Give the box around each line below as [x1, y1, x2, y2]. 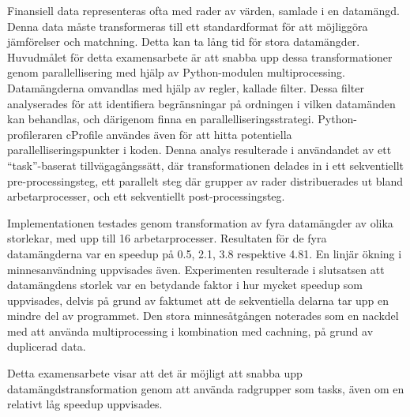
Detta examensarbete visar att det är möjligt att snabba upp [7, 365, 303, 381]
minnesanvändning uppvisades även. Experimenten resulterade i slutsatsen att [7, 261, 385, 277]
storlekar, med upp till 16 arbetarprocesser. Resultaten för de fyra [7, 230, 327, 246]
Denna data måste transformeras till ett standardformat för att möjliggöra [7, 17, 368, 34]
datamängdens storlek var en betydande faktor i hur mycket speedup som [7, 276, 363, 293]
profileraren [7, 126, 63, 142]
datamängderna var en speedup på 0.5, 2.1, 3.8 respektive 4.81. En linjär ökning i [7, 245, 402, 261]
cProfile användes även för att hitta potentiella [66, 126, 292, 142]
